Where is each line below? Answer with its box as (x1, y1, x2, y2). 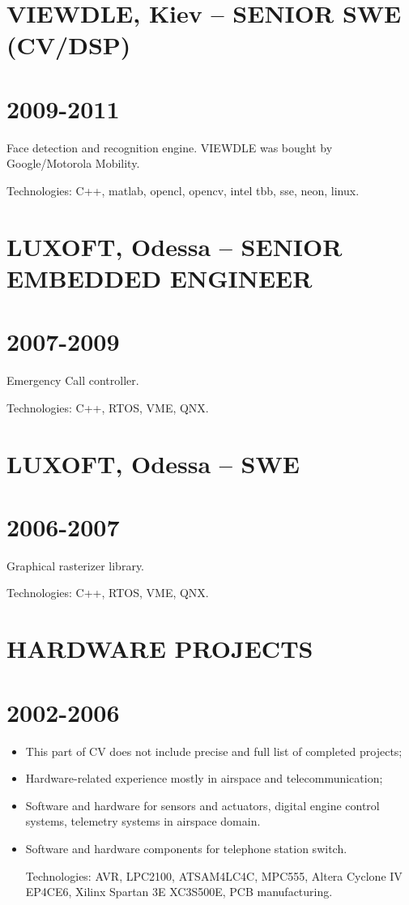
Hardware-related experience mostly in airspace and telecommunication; (25, 770, 383, 787)
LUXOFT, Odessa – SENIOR (6, 229, 343, 263)
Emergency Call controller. (6, 372, 139, 389)
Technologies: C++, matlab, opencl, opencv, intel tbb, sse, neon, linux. (6, 181, 360, 199)
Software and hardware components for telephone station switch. (25, 839, 347, 856)
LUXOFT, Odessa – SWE (6, 446, 300, 480)
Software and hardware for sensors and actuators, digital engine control (25, 796, 380, 813)
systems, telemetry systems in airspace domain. (25, 813, 261, 830)
